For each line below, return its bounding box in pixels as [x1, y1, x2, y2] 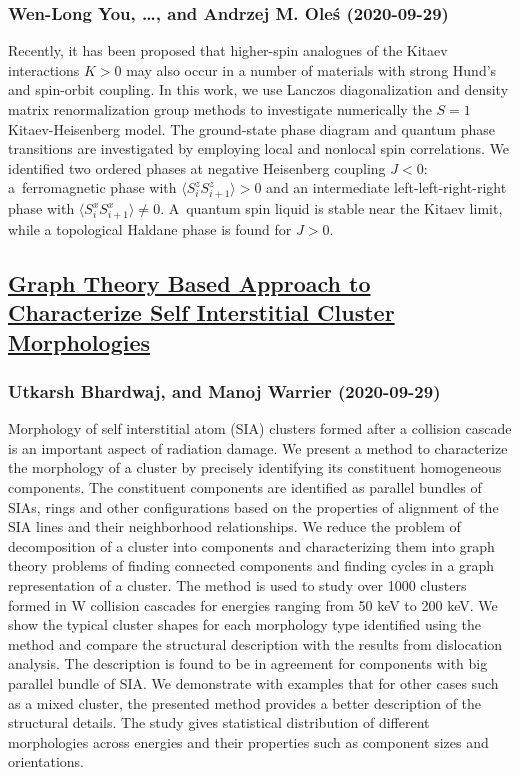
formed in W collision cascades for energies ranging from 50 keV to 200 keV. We [8, 594, 498, 615]
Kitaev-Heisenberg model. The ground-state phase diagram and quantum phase [8, 118, 495, 139]
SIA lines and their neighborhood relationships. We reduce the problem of [8, 516, 461, 537]
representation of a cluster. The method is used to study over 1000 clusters [8, 574, 467, 595]
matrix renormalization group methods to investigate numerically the [8, 99, 432, 119]
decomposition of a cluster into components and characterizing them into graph [8, 535, 495, 556]
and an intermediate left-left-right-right [266, 177, 507, 198]
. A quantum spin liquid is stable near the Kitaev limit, [160, 198, 503, 219]
